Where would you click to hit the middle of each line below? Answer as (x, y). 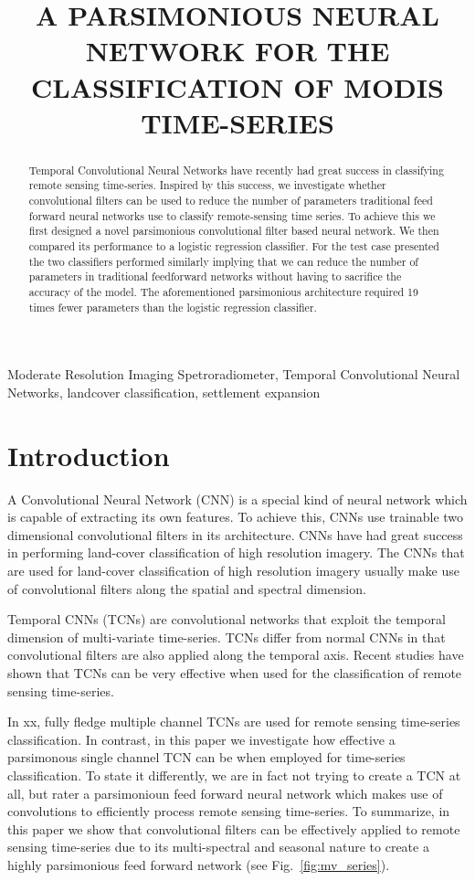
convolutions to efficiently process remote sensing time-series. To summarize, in (229, 811)
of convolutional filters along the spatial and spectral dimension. (187, 588)
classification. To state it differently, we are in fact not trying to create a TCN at (234, 775)
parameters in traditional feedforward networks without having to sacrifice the (215, 276)
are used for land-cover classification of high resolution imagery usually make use (233, 570)
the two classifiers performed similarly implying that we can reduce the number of (223, 261)
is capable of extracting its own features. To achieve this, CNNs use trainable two (236, 517)
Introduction (89, 455)
